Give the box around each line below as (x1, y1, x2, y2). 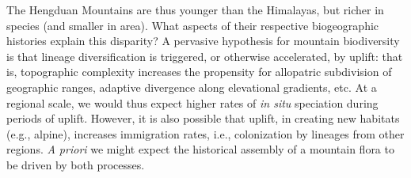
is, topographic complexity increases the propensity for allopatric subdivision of (6, 63, 392, 80)
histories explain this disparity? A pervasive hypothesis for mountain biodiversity (6, 32, 400, 49)
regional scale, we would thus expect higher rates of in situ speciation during (6, 94, 379, 111)
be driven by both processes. (6, 156, 145, 172)
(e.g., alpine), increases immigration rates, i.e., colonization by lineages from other (6, 125, 405, 142)
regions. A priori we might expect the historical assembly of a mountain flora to (6, 141, 394, 157)
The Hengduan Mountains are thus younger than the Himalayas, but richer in (6, 2, 384, 17)
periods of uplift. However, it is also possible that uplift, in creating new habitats (6, 110, 400, 127)
